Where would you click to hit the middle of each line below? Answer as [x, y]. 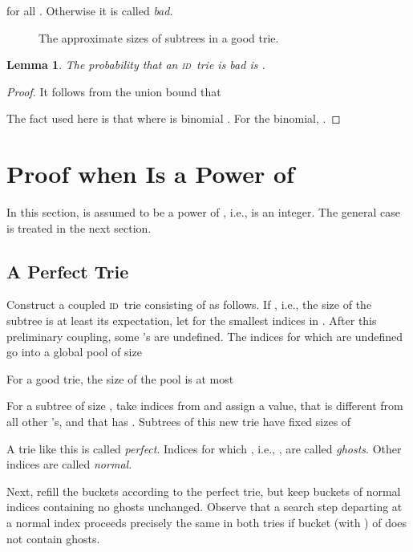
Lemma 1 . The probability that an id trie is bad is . [136, 65]
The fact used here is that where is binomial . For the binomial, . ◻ [174, 118]
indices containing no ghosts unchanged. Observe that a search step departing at [204, 507]
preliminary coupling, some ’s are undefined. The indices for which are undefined [204, 336]
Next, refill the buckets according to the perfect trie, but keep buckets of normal [204, 491]
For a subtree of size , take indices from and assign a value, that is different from [205, 406]
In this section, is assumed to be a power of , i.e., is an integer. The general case [203, 212]
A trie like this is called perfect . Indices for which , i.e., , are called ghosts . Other [204, 448]
